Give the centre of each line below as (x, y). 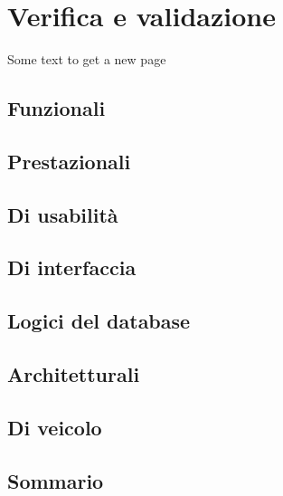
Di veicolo (55, 427)
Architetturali (74, 374)
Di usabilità (63, 214)
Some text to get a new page (87, 59)
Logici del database (99, 321)
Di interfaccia (72, 267)
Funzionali (57, 108)
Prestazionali (69, 161)
